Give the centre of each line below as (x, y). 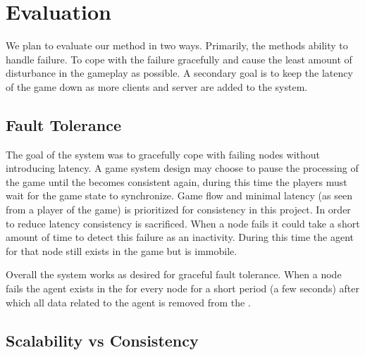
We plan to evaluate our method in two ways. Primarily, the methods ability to (177, 45)
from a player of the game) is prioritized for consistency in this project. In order (178, 210)
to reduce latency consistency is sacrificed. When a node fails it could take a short (183, 223)
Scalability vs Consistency (102, 340)
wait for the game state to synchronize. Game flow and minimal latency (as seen (179, 195)
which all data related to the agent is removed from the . (128, 302)
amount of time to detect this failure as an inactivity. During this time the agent (180, 237)
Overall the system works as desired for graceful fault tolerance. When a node (174, 274)
